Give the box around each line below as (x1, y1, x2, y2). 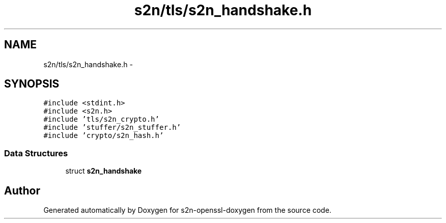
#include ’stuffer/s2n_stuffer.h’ (43, 123, 181, 132)
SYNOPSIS (4, 77, 60, 91)
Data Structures (4, 148, 68, 158)
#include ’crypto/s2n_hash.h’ (43, 131, 164, 140)
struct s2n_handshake (65, 166, 142, 176)
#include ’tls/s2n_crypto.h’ (43, 115, 159, 124)
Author (4, 184, 40, 197)
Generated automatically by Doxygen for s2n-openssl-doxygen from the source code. (43, 206, 331, 215)
